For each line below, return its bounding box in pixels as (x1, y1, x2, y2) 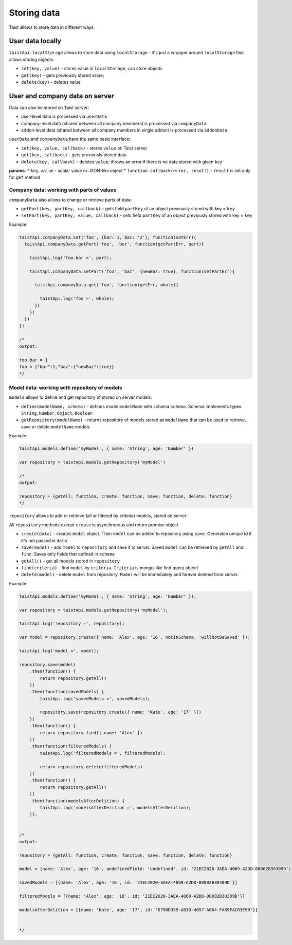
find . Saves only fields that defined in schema (21, 551, 115, 557)
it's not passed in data (21, 537, 68, 543)
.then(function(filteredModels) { (29, 743, 112, 749)
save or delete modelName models (21, 424, 90, 429)
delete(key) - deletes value (21, 79, 81, 85)
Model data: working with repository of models (9, 384, 123, 391)
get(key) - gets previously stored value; (21, 72, 105, 78)
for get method (9, 174, 40, 180)
